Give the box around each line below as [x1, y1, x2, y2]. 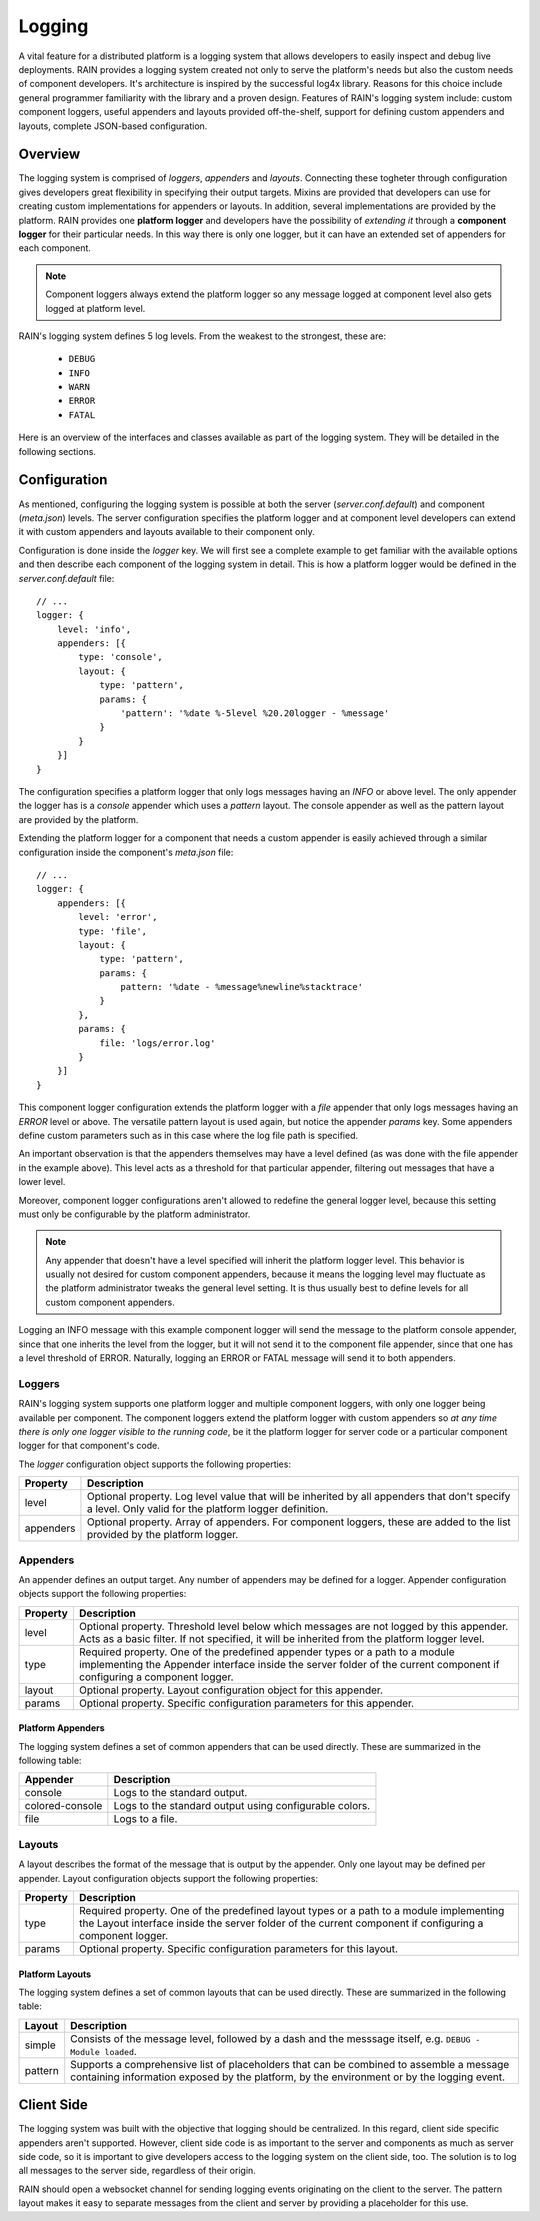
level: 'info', [56, 623, 132, 635]
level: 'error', [78, 911, 158, 923]
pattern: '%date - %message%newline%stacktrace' [120, 981, 364, 993]
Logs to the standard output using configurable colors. [113, 1799, 371, 1813]
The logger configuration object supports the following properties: [18, 1458, 292, 1470]
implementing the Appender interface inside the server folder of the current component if [78, 1657, 500, 1671]
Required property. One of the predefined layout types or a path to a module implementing [78, 1903, 505, 1917]
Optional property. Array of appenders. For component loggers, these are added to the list [86, 1515, 512, 1529]
